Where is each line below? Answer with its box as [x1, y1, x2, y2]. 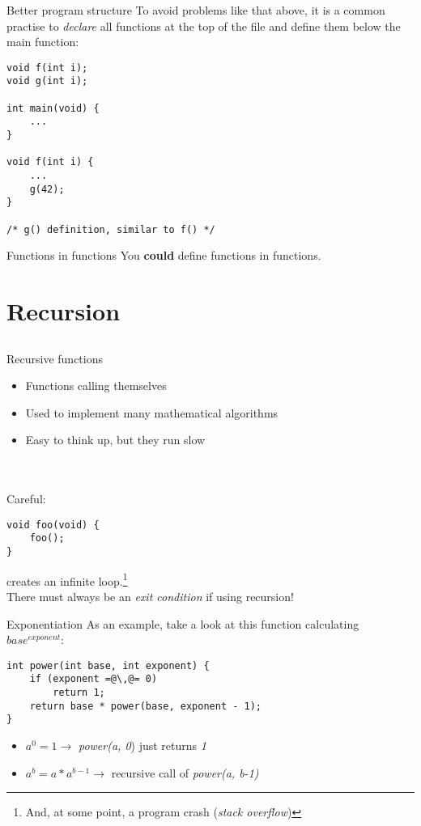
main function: [6, 33, 79, 50]
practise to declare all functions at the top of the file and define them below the [6, 17, 401, 34]
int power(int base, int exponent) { [6, 659, 210, 671]
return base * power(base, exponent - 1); [29, 700, 262, 712]
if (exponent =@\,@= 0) [29, 673, 158, 685]
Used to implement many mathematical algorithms [25, 404, 279, 421]
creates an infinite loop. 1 [6, 570, 128, 589]
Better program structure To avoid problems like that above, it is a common [6, 2, 385, 18]
